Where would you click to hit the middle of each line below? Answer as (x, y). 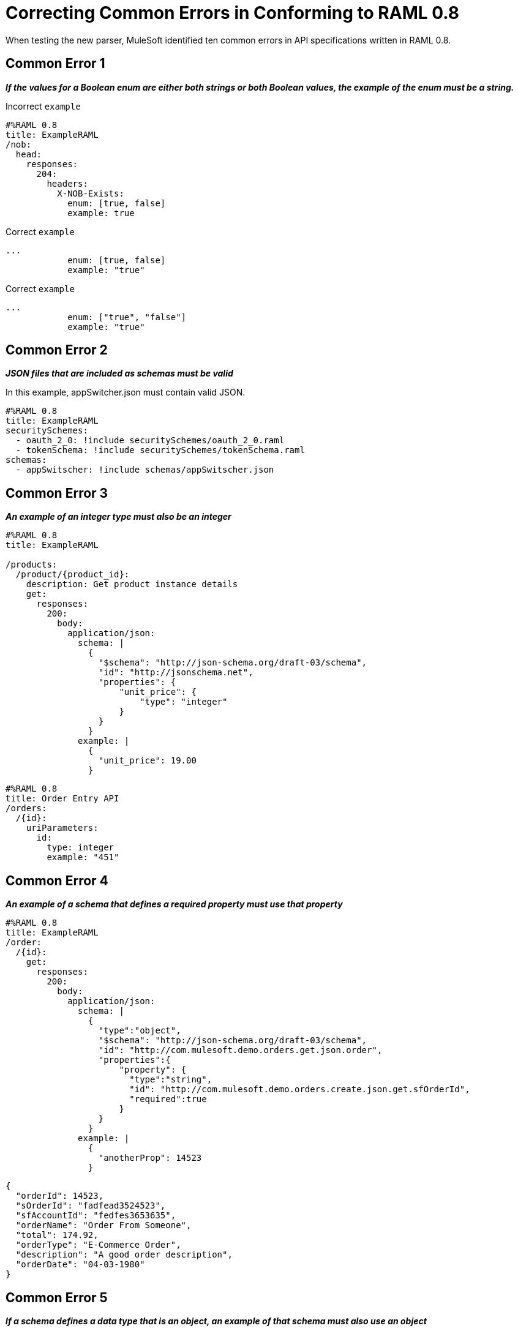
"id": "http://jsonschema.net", (176, 673)
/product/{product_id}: (73, 575)
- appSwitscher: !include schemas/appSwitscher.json (145, 470)
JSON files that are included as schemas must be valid (119, 373)
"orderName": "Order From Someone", (103, 1225)
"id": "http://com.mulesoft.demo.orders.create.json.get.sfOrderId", (300, 1089)
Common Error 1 (55, 64)
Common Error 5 (57, 1297)
